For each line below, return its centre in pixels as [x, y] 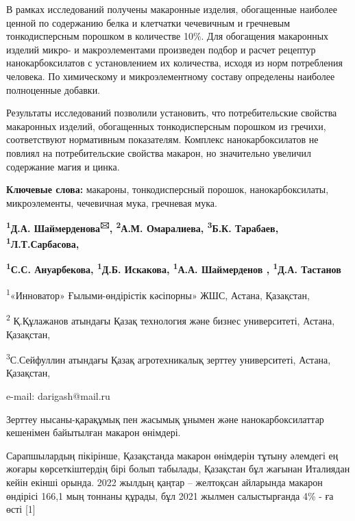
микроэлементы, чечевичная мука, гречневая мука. [112, 202]
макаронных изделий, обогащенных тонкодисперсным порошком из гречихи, [166, 126]
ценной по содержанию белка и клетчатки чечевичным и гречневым [148, 22]
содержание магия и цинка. [63, 166]
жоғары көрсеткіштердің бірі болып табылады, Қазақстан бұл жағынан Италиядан [178, 469]
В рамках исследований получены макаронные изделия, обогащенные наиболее [172, 9]
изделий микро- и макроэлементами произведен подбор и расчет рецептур [161, 49]
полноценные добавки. [53, 89]
